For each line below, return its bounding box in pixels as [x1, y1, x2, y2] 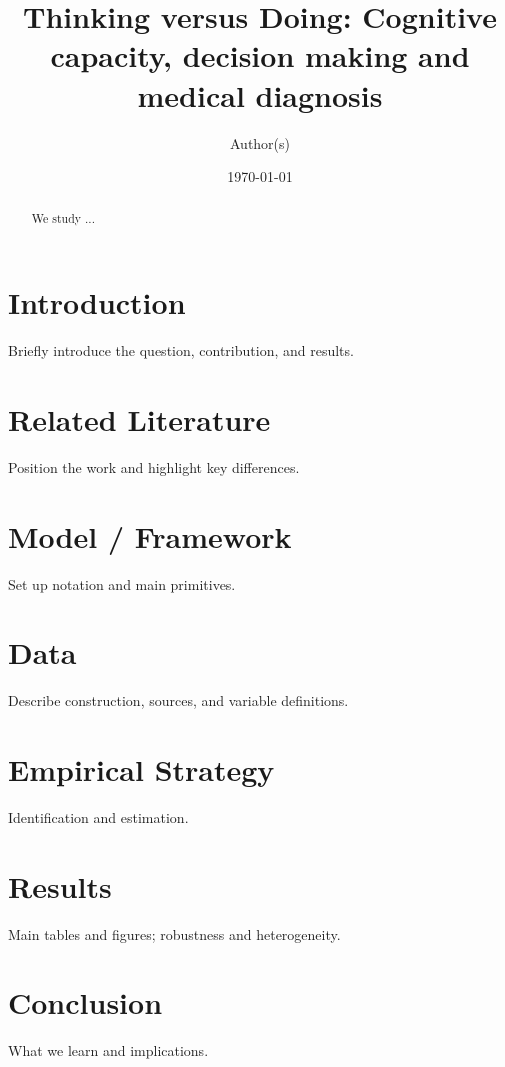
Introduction [8, 282, 186, 323]
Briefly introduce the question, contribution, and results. [8, 340, 354, 361]
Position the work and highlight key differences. [8, 456, 300, 477]
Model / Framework [8, 515, 292, 556]
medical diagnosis [137, 74, 383, 115]
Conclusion [8, 982, 163, 1023]
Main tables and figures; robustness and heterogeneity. [8, 923, 341, 944]
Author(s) [229, 132, 291, 153]
